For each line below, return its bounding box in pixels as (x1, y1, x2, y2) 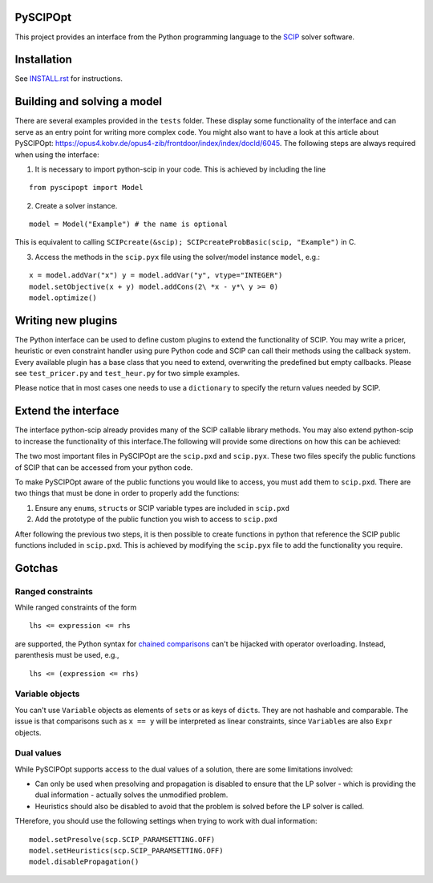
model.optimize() (29, 294, 97, 302)
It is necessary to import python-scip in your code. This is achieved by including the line (34, 164, 326, 174)
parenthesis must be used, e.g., (14, 650, 119, 660)
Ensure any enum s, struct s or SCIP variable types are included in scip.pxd (34, 503, 290, 512)
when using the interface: (14, 149, 99, 160)
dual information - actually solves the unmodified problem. (34, 790, 229, 800)
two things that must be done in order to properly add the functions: (14, 488, 240, 498)
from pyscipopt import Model (29, 183, 144, 192)
